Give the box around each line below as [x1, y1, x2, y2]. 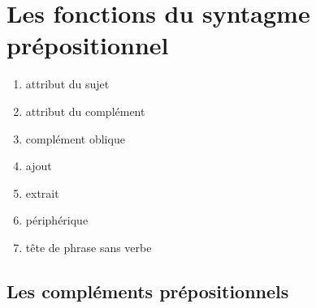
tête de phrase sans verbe [25, 238, 152, 255]
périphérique [25, 212, 89, 229]
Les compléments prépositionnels [6, 278, 289, 303]
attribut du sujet [25, 75, 110, 92]
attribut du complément [25, 102, 145, 119]
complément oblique [25, 130, 125, 147]
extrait [25, 184, 59, 201]
